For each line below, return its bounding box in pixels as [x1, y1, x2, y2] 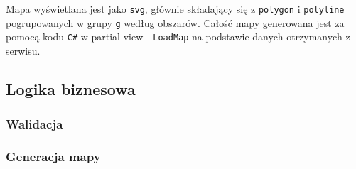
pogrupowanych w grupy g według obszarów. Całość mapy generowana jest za [6, 15, 345, 30]
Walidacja [6, 115, 63, 133]
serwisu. [6, 43, 41, 58]
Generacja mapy [6, 148, 101, 165]
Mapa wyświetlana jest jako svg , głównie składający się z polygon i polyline [6, 1, 345, 16]
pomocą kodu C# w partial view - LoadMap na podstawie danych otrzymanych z [6, 29, 350, 44]
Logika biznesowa [6, 77, 136, 99]
